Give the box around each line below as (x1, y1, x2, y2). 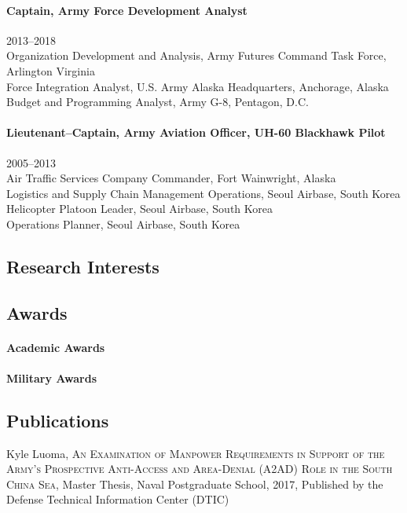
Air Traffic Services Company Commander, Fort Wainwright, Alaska (6, 170, 336, 186)
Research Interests (6, 254, 159, 278)
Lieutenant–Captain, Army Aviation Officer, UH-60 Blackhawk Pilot (6, 124, 386, 141)
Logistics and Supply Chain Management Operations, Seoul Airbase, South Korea (6, 185, 401, 201)
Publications (6, 408, 109, 432)
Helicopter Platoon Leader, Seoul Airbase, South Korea (6, 200, 273, 217)
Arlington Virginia (6, 62, 95, 79)
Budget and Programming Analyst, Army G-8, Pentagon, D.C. (6, 93, 309, 110)
